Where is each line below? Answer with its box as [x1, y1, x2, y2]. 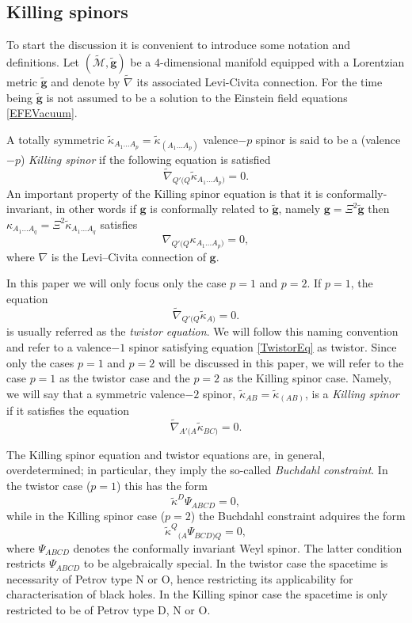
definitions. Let [6, 53, 80, 70]
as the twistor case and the [59, 370, 190, 386]
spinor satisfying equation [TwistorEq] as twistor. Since [128, 338, 397, 355]
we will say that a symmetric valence [6, 385, 185, 401]
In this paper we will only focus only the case [6, 275, 227, 291]
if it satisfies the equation [6, 402, 130, 419]
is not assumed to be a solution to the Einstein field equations [46, 89, 348, 105]
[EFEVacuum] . [6, 104, 78, 121]
